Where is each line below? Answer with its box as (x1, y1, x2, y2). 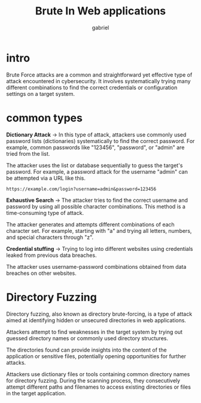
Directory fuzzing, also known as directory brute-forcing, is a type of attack (6, 310, 193, 317)
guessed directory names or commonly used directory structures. (6, 334, 169, 342)
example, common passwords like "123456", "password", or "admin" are (6, 144, 185, 151)
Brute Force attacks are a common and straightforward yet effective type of (6, 71, 193, 78)
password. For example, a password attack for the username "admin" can (6, 168, 188, 175)
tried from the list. (6, 150, 50, 157)
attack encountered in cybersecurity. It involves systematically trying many (6, 77, 191, 84)
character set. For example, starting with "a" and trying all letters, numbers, (6, 227, 192, 234)
